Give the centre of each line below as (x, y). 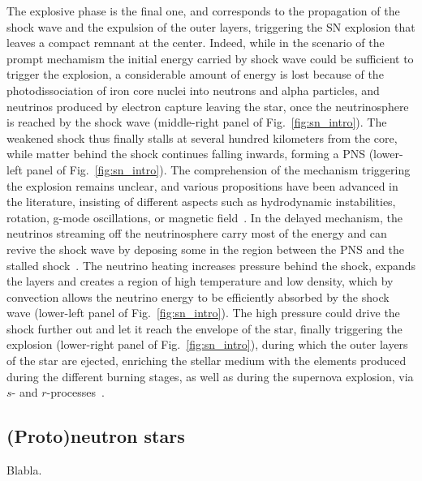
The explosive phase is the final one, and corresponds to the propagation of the (203, 11)
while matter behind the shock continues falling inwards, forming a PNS (186, 154)
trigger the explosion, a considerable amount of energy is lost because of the (195, 74)
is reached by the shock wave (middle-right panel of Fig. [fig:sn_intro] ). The (197, 122)
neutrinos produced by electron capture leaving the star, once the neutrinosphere (208, 106)
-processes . (75, 392)
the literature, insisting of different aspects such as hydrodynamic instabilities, (201, 202)
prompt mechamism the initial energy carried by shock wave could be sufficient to (210, 58)
